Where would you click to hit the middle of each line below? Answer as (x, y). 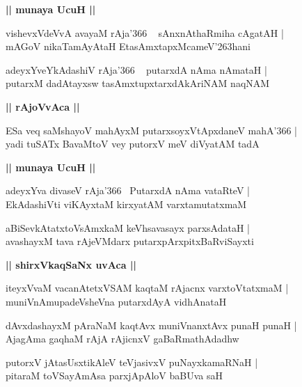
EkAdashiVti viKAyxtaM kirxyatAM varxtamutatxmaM (126, 204)
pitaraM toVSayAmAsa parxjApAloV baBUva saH (114, 376)
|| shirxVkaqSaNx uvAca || (71, 264)
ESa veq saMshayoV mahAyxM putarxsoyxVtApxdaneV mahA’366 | (151, 130)
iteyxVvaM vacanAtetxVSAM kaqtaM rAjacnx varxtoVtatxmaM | (147, 288)
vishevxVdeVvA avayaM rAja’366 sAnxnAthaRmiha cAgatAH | (145, 32)
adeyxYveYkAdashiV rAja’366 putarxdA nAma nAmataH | (136, 69)
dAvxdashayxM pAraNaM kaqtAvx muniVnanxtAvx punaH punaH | (151, 325)
